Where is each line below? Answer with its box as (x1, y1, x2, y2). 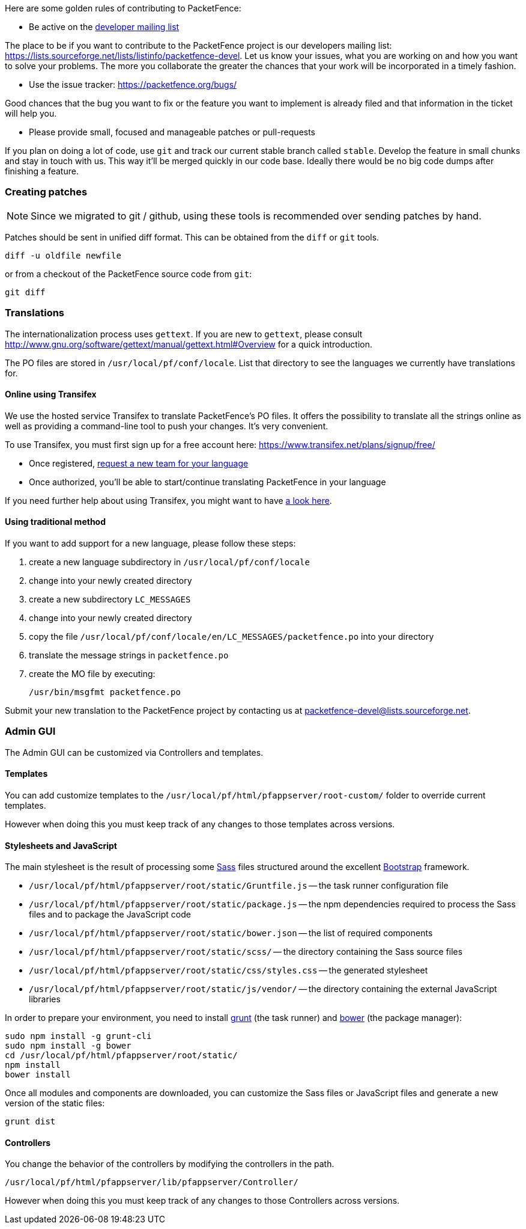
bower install (5, 1070, 71, 1080)
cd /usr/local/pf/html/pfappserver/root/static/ (5, 1050, 238, 1061)
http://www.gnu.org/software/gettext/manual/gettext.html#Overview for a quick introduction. (5, 339, 372, 349)
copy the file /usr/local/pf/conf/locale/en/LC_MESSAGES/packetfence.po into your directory (29, 631, 434, 642)
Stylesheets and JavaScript (5, 840, 117, 851)
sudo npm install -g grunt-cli (5, 1031, 152, 1041)
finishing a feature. (5, 166, 79, 176)
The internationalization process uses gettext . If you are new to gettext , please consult (5, 328, 363, 339)
